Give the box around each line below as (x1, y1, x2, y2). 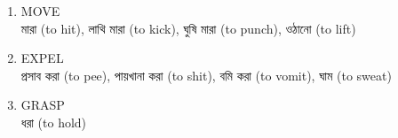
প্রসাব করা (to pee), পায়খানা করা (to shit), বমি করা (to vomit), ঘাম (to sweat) (20, 65, 392, 84)
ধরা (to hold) (20, 112, 87, 131)
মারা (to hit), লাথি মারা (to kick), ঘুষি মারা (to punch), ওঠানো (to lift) (20, 19, 356, 37)
